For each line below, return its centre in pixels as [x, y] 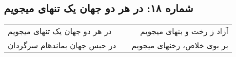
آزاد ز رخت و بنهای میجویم [184, 31]
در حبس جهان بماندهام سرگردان [62, 45]
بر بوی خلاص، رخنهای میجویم [180, 45]
